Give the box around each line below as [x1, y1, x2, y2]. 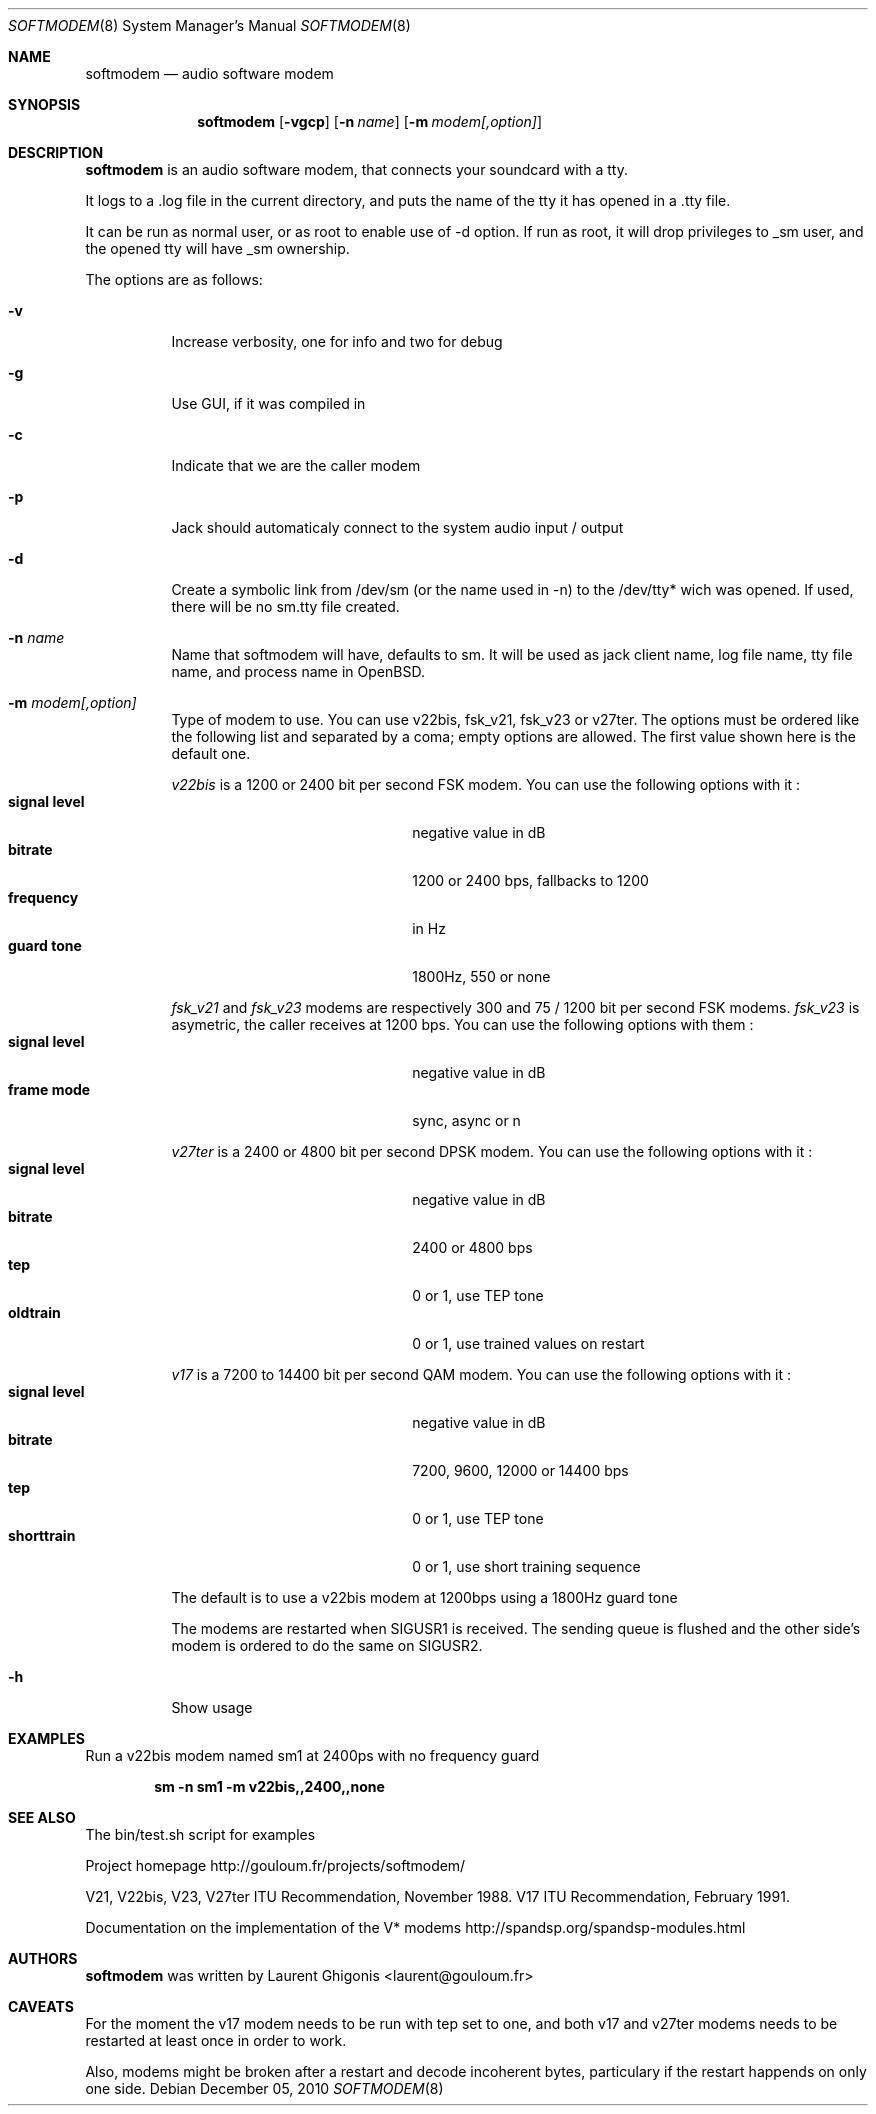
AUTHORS [8, 1950, 78, 1967]
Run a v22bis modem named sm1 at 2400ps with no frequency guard [85, 1747, 540, 1764]
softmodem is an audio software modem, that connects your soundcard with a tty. [85, 161, 628, 178]
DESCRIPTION [8, 144, 104, 161]
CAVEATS [8, 1998, 74, 2015]
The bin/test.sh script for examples [85, 1826, 316, 1843]
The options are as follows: [85, 271, 263, 288]
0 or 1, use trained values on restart [412, 1335, 645, 1352]
